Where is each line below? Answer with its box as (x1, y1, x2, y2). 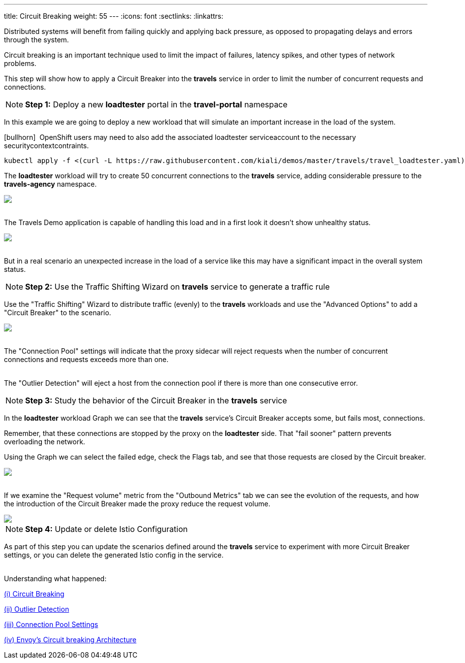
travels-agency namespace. (4, 180, 97, 188)
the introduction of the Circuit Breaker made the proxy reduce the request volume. (4, 499, 270, 508)
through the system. (4, 35, 69, 44)
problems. (4, 59, 36, 67)
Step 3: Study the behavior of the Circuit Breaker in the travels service (25, 396, 287, 405)
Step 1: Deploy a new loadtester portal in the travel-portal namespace (25, 99, 288, 109)
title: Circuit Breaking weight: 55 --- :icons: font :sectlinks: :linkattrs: (4, 12, 224, 20)
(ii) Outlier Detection (4, 605, 69, 613)
